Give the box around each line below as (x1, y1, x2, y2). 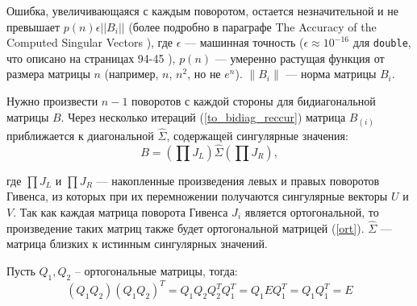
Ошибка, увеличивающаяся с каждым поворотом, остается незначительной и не (6, 2, 398, 19)
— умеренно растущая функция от (215, 49, 385, 66)
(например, (104, 65, 159, 82)
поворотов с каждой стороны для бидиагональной (131, 93, 376, 110)
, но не (187, 65, 221, 82)
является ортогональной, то (244, 204, 379, 221)
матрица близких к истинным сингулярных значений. (6, 235, 268, 252)
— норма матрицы (286, 65, 377, 82)
